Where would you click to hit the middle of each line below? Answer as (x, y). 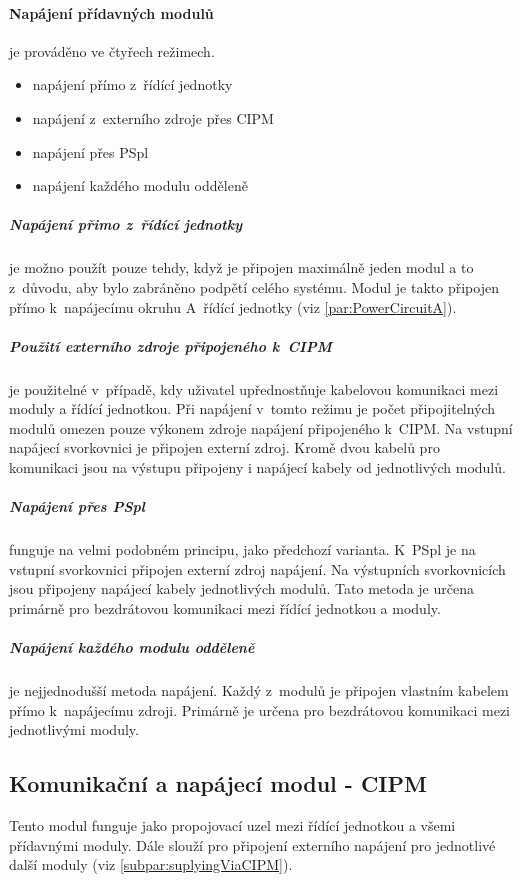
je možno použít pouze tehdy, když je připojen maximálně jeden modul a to (241, 267)
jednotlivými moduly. (74, 729)
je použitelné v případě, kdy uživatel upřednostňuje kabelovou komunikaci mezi (254, 388)
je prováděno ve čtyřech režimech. (112, 50)
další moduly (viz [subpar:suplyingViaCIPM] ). (151, 864)
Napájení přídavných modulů (111, 12)
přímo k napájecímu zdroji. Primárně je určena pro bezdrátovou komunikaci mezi (260, 709)
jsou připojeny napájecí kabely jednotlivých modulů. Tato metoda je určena (241, 588)
